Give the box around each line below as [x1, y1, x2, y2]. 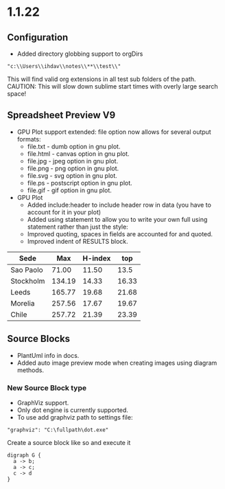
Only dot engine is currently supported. [16, 406, 129, 414]
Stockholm [10, 276, 45, 286]
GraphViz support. [16, 398, 69, 407]
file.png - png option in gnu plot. [27, 164, 119, 172]
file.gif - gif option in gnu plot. [27, 186, 112, 194]
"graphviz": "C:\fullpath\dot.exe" [7, 427, 109, 433]
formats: [16, 135, 41, 143]
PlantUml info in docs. [16, 351, 80, 359]
